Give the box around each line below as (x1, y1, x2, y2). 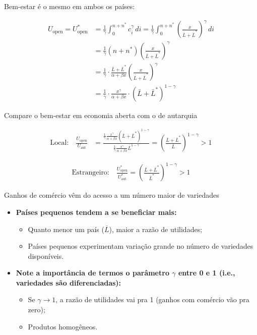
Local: (50, 139, 69, 147)
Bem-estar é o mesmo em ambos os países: (4, 1, 135, 11)
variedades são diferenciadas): (16, 277, 121, 288)
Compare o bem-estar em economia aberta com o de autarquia (4, 109, 198, 120)
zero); (28, 304, 45, 315)
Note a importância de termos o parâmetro (16, 267, 169, 278)
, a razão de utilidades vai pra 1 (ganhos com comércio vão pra (55, 294, 249, 305)
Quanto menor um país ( (28, 224, 104, 234)
